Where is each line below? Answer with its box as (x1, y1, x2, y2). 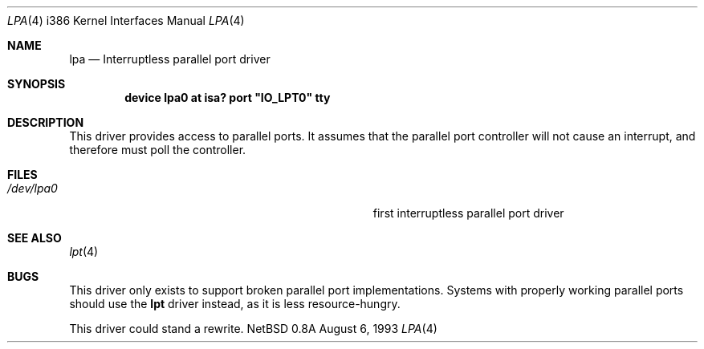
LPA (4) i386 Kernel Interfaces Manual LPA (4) (7, 14, 245, 27)
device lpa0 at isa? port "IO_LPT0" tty (124, 91, 331, 104)
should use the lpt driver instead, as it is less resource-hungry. (69, 297, 401, 310)
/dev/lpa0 (7, 181, 58, 195)
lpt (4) (69, 245, 99, 258)
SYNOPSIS (7, 77, 66, 91)
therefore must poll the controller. (69, 143, 246, 156)
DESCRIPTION (7, 116, 84, 129)
